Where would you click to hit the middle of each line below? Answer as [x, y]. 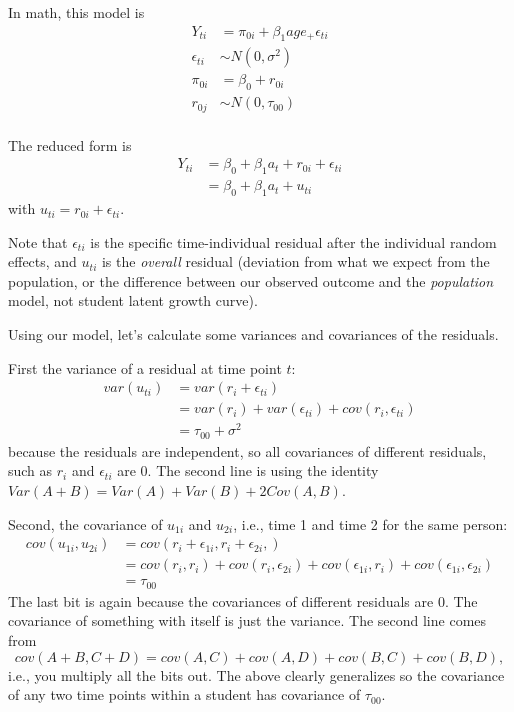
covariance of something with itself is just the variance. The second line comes [247, 620]
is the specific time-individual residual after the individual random [293, 241]
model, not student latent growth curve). [133, 300]
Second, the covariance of [85, 523]
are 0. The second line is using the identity [248, 470]
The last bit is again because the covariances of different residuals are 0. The [243, 600]
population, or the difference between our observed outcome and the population [251, 280]
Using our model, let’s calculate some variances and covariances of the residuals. [253, 334]
